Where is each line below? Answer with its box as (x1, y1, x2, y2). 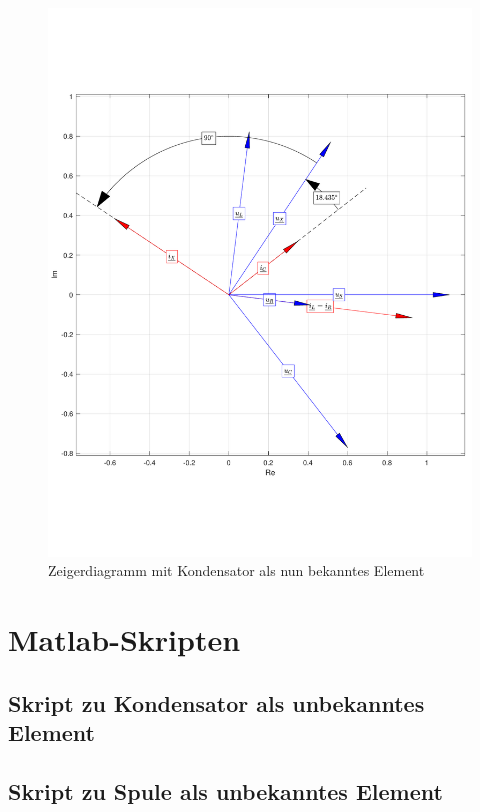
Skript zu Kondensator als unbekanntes (8, 687, 425, 718)
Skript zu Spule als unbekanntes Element (8, 776, 443, 807)
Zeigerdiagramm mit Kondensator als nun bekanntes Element (48, 560, 425, 581)
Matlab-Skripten (8, 619, 241, 660)
